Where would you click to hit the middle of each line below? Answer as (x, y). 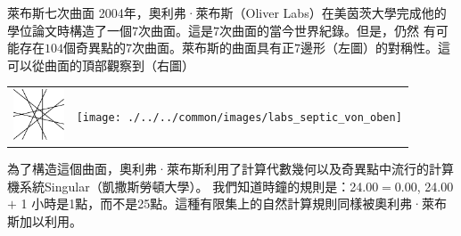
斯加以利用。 (45, 220)
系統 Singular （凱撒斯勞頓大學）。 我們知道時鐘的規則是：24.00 (199, 186)
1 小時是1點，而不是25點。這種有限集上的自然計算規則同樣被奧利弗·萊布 (234, 203)
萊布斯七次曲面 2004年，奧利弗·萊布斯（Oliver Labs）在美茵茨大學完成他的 (227, 12)
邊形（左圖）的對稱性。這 (375, 48)
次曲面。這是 (176, 30)
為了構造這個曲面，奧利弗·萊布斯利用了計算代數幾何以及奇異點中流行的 (218, 168)
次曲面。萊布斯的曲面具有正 (213, 48)
